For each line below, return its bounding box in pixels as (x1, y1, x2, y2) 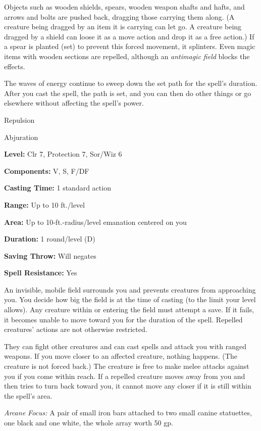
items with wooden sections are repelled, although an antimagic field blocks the (4, 51, 250, 61)
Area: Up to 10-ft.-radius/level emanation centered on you (4, 216, 187, 227)
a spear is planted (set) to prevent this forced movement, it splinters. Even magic (4, 41, 255, 52)
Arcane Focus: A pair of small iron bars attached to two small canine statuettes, (4, 407, 252, 418)
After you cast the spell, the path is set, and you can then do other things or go (4, 87, 251, 98)
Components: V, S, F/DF (4, 165, 89, 176)
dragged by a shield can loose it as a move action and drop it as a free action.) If (4, 31, 254, 41)
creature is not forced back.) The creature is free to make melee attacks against (4, 361, 249, 371)
